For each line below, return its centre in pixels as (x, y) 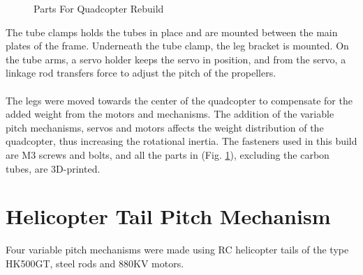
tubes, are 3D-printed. (53, 168)
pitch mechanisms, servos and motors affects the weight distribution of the (165, 127)
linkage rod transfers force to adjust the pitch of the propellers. (141, 73)
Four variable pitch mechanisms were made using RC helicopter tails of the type (177, 250)
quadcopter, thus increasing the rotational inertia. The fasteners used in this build (181, 141)
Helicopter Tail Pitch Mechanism (168, 216)
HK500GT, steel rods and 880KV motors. (95, 263)
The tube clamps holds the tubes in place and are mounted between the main (172, 32)
